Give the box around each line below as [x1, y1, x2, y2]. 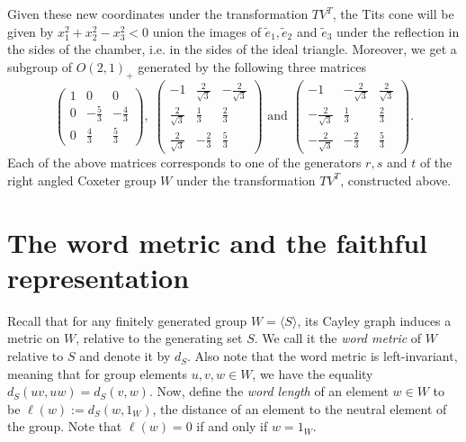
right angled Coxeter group [7, 170, 157, 189]
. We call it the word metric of [254, 329, 422, 347]
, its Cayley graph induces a [297, 311, 452, 329]
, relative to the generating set [76, 329, 243, 347]
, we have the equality [252, 364, 373, 383]
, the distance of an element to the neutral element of [152, 399, 447, 418]
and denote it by [79, 347, 171, 365]
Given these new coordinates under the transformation [7, 5, 309, 23]
